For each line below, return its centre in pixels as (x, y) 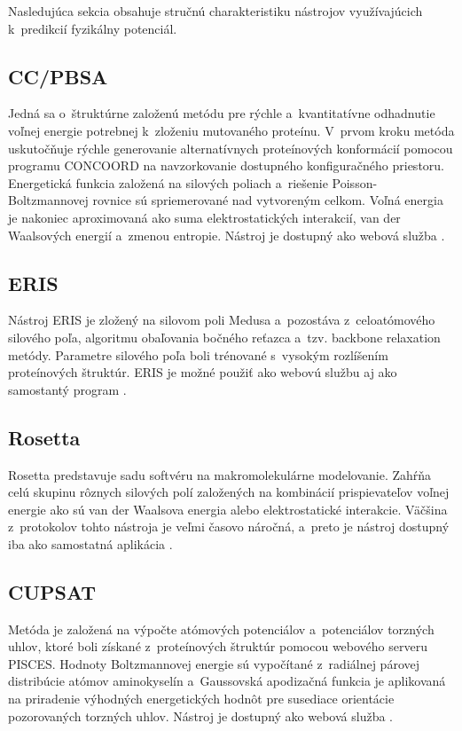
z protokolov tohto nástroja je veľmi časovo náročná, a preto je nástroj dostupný (229, 527)
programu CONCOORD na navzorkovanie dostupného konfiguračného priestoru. (226, 165)
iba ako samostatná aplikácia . (90, 543)
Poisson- (355, 182)
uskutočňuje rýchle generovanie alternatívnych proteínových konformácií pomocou (231, 148)
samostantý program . (67, 389)
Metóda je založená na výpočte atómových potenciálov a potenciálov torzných (221, 629)
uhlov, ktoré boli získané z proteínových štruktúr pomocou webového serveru (218, 646)
